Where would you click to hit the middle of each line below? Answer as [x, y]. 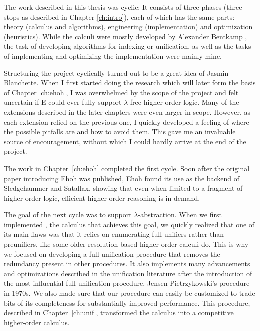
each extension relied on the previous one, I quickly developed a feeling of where [127, 122]
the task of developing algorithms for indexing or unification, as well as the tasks [128, 46]
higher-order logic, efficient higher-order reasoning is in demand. [102, 197]
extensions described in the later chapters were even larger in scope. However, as [127, 112]
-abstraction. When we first [180, 214]
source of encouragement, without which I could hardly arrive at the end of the [125, 141]
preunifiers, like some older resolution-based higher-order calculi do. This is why [126, 244]
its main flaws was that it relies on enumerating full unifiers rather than [114, 234]
